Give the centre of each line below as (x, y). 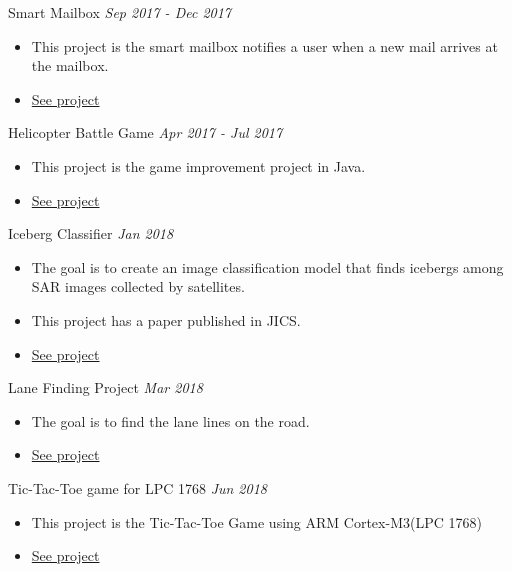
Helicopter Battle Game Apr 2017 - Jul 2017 (145, 132)
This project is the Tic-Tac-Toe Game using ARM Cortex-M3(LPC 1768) (256, 521)
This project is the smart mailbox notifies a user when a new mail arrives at (264, 45)
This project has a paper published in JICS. (166, 319)
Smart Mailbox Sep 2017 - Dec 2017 (120, 12)
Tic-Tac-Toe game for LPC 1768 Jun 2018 (137, 487)
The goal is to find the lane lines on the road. (170, 420)
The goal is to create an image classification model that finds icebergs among (267, 266)
